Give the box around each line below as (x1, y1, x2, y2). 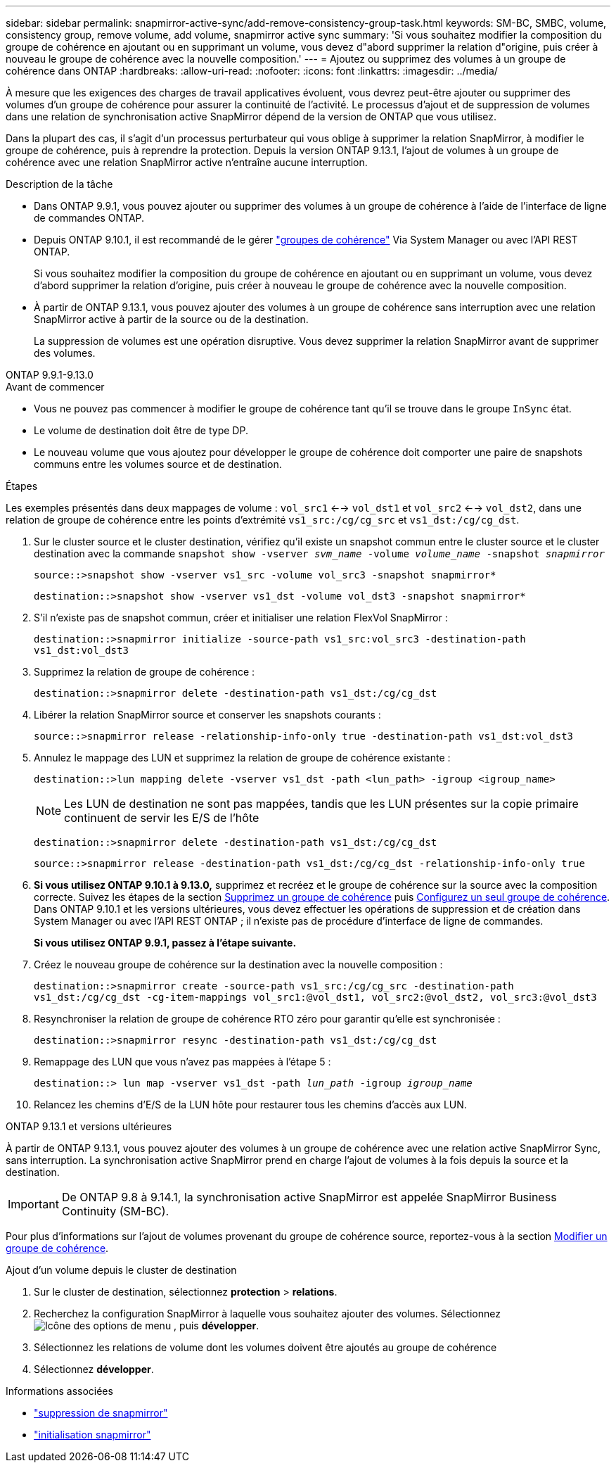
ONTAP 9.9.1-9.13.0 (6, 369, 94, 381)
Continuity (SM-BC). (61, 1204, 169, 1218)
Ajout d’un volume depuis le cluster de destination (6, 1264, 237, 1276)
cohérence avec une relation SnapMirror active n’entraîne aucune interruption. (6, 156, 368, 168)
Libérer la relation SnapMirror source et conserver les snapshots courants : (34, 709, 381, 721)
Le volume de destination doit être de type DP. (34, 424, 248, 436)
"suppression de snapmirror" (34, 1407, 168, 1419)
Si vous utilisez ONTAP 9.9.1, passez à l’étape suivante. (34, 937, 297, 949)
